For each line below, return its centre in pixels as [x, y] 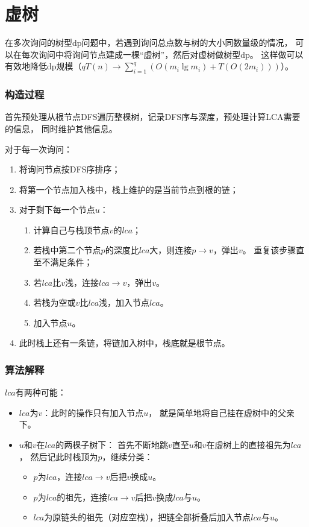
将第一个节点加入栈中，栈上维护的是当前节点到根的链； [129, 189]
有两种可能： [41, 392]
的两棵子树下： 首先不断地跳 [112, 445]
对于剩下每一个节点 [57, 210]
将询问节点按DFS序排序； [70, 169]
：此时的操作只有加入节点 [93, 412]
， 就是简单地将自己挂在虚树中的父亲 [221, 412]
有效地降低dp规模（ [43, 66]
